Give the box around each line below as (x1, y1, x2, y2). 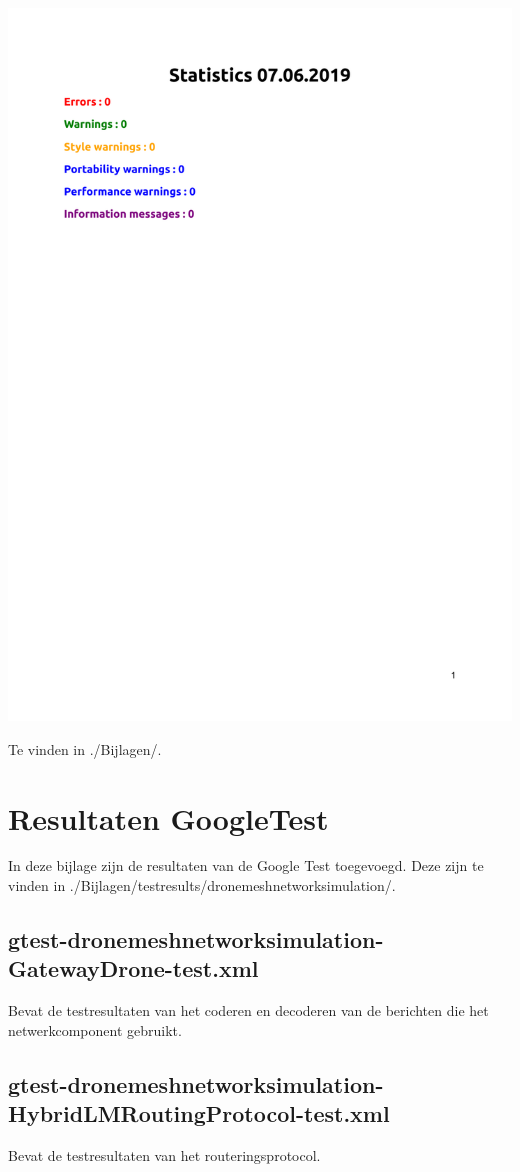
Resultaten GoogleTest (8, 797, 329, 838)
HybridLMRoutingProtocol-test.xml (8, 1098, 390, 1129)
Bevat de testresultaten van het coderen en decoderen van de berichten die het (8, 1000, 489, 1021)
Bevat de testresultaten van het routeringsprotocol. (8, 1145, 321, 1165)
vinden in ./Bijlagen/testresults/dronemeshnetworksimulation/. (8, 875, 396, 896)
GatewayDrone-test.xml (8, 953, 259, 984)
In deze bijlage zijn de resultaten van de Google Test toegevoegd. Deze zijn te (8, 855, 484, 876)
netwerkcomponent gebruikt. (8, 1019, 182, 1040)
